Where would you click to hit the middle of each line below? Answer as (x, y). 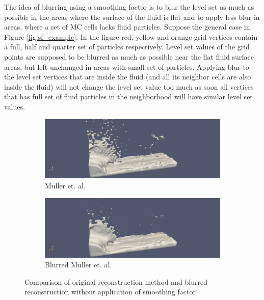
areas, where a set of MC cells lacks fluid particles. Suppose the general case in (127, 27)
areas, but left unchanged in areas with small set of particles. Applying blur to (127, 66)
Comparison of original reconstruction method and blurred (116, 281)
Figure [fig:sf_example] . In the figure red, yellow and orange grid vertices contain (131, 36)
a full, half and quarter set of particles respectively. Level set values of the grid (127, 47)
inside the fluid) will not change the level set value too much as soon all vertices (129, 86)
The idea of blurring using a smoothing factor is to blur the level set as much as (129, 7)
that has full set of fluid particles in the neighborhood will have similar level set (128, 97)
